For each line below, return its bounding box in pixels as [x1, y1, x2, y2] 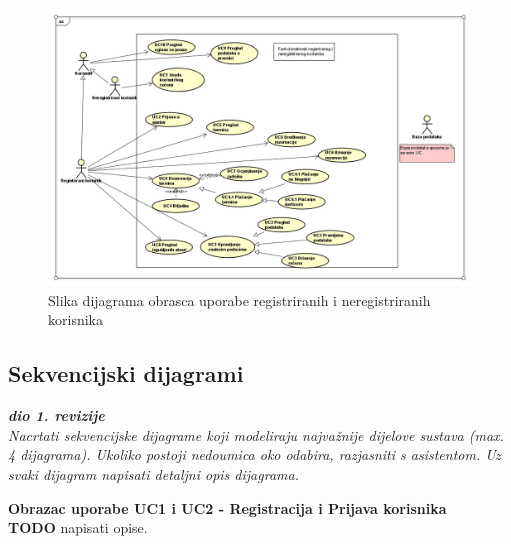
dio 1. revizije [8, 405, 105, 426]
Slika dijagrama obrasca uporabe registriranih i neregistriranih [48, 289, 431, 310]
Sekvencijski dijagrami [8, 358, 244, 389]
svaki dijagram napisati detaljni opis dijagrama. [8, 464, 299, 485]
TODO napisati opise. [8, 517, 148, 538]
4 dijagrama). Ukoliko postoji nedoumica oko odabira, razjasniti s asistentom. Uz [8, 444, 501, 465]
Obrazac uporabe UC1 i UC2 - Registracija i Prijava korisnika [8, 497, 447, 518]
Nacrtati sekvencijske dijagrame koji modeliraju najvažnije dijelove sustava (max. [8, 424, 504, 445]
